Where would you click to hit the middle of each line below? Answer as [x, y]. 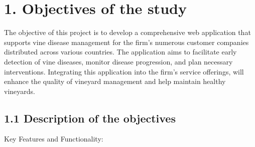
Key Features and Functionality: [54, 139]
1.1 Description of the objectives [90, 118]
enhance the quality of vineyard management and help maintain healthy [115, 81]
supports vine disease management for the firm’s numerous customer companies [126, 42]
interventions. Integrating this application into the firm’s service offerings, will [124, 71]
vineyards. [20, 91]
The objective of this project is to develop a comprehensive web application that [127, 32]
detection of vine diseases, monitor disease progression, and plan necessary [118, 61]
